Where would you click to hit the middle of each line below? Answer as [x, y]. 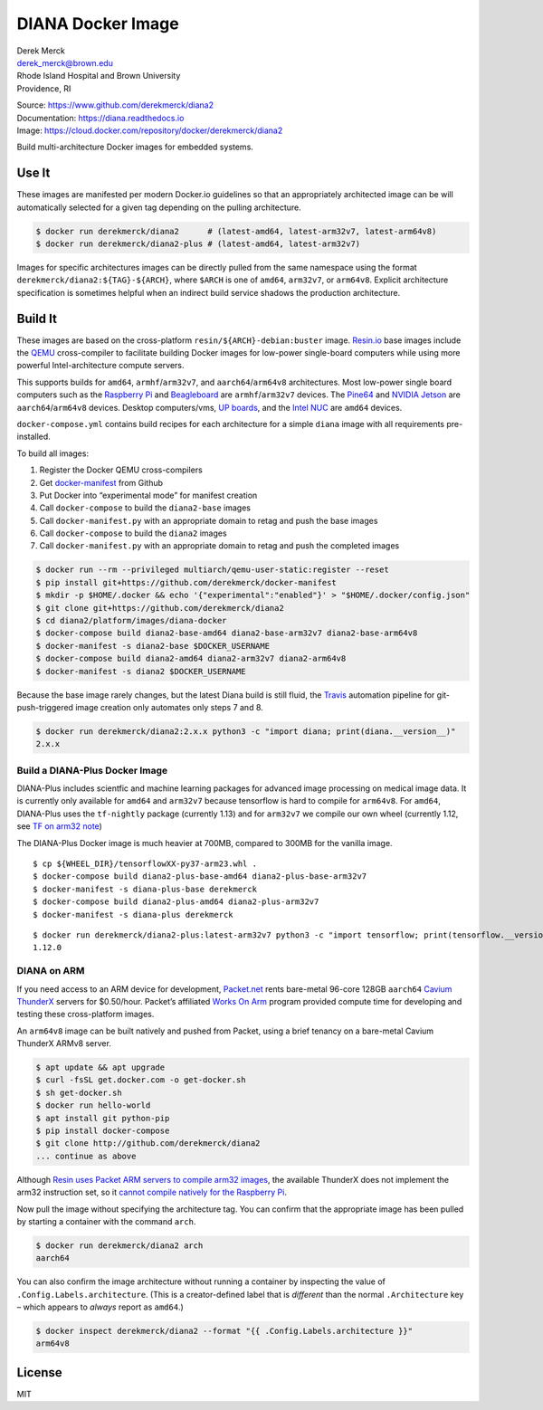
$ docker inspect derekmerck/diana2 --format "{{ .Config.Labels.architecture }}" [224, 1331]
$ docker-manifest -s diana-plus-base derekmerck [145, 889]
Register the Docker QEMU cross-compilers [121, 470]
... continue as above [86, 1156]
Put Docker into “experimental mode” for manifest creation [148, 495]
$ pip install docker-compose [103, 1131]
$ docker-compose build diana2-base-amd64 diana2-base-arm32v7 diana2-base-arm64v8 [227, 633]
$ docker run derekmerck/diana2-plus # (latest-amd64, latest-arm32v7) [198, 243]
